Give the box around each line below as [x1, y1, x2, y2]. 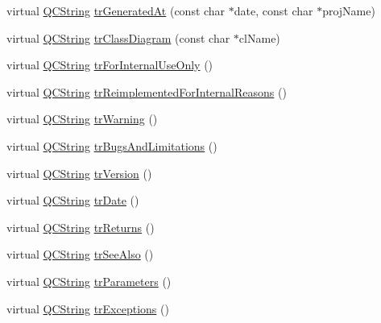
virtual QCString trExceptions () [6, 300, 169, 317]
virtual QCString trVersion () [6, 164, 152, 181]
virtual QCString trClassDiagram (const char [6, 29, 230, 46]
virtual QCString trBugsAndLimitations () [6, 137, 217, 154]
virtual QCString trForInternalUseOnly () [6, 56, 213, 73]
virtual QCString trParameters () [6, 272, 172, 289]
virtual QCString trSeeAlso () [6, 246, 154, 263]
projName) [322, 2, 375, 19]
